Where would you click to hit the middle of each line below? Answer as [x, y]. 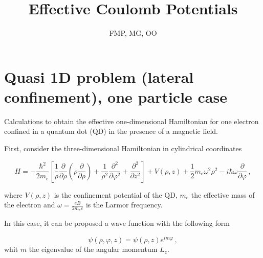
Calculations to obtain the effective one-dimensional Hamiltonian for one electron [131, 121]
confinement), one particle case [116, 96]
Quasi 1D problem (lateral [99, 76]
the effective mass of [223, 194]
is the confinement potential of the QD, [116, 194]
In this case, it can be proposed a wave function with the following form [117, 223]
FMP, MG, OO [133, 33]
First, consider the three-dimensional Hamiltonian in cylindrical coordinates [123, 148]
